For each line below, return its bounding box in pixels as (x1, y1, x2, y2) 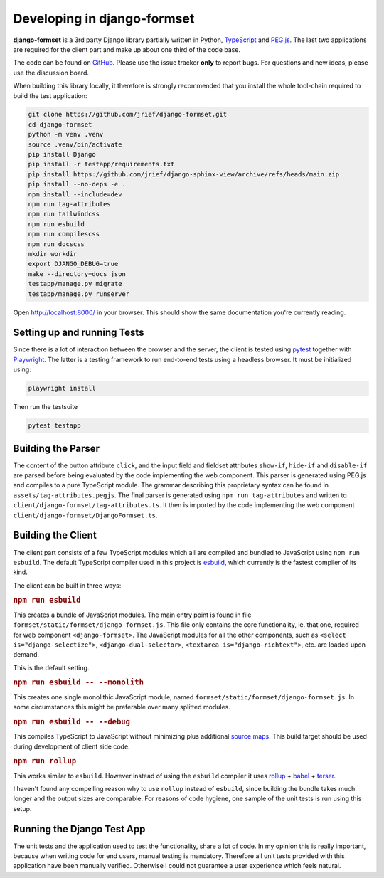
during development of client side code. (13, 742, 131, 751)
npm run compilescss (28, 230, 100, 238)
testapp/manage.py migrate (28, 280, 122, 288)
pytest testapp (28, 422, 81, 430)
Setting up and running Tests (13, 327, 144, 339)
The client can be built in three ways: (13, 581, 122, 590)
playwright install (28, 384, 96, 393)
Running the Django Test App (13, 823, 146, 835)
